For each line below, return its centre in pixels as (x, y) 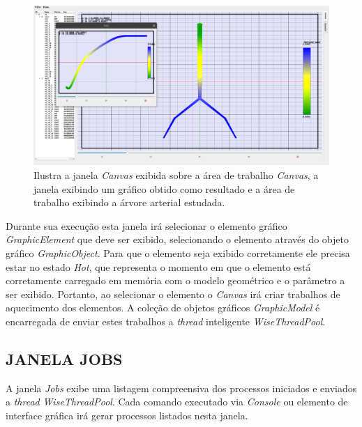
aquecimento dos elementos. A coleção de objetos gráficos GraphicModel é (163, 308)
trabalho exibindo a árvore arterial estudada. (129, 202)
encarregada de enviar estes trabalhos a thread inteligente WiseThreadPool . (166, 321)
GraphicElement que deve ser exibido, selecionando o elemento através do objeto (177, 239)
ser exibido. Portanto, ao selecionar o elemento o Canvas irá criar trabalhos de (173, 294)
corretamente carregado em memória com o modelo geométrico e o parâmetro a (175, 280)
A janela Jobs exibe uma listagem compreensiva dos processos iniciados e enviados (181, 388)
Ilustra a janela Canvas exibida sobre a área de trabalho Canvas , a (176, 174)
